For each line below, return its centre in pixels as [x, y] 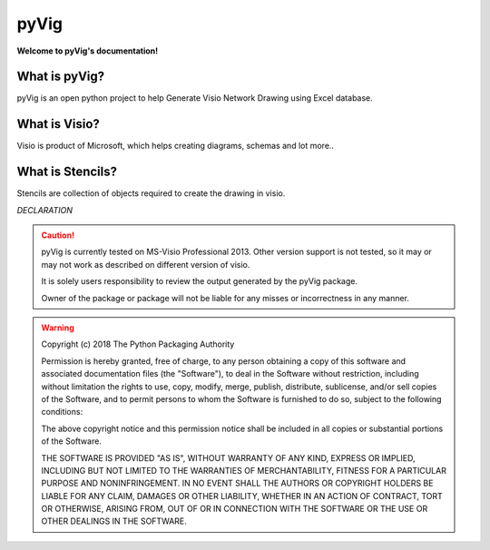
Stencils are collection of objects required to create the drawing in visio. [151, 193]
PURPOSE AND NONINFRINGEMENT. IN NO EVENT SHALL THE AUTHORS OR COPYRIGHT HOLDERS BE [237, 483]
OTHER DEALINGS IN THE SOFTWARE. [114, 521]
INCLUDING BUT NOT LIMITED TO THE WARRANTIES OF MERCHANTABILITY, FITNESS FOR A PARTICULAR [244, 470]
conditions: [62, 412]
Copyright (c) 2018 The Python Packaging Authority [138, 344]
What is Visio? [58, 124]
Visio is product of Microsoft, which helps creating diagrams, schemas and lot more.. [176, 146]
